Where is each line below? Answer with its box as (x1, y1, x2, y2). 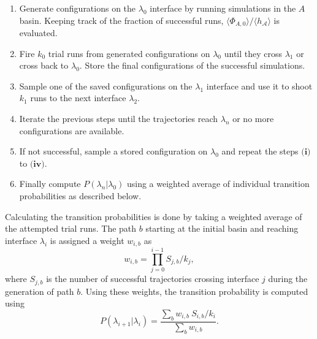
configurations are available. (19, 124, 124, 137)
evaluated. (19, 26, 58, 39)
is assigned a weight (50, 234, 124, 246)
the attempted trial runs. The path (5, 222, 137, 235)
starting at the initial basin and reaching (145, 222, 299, 235)
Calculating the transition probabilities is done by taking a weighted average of (5, 210, 302, 223)
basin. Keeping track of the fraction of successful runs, (19, 13, 224, 26)
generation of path (5, 284, 74, 297)
